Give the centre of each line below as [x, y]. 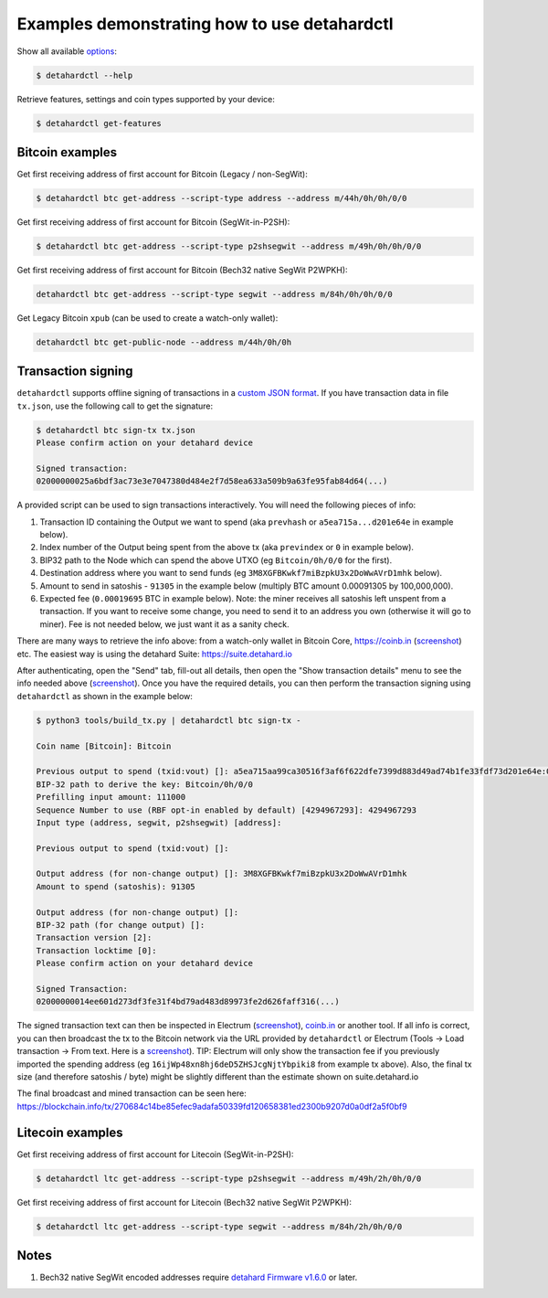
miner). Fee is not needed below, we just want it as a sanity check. [164, 624]
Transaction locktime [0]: [96, 950]
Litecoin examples [70, 1132]
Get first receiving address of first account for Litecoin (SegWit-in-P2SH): [155, 1154]
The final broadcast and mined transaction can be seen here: [132, 1093]
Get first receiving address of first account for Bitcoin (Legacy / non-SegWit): [162, 174]
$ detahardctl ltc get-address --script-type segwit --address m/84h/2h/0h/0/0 [219, 1226]
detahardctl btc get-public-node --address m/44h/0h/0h [164, 342]
